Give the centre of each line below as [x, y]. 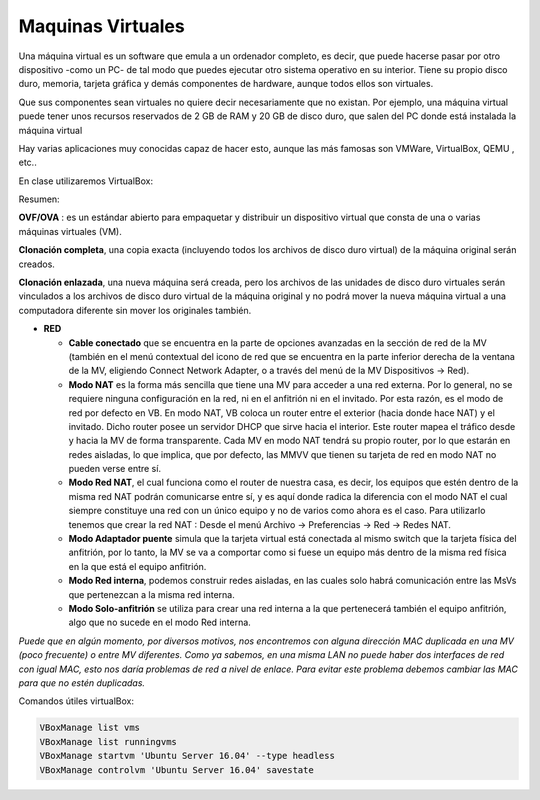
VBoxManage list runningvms [108, 741]
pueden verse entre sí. [115, 469]
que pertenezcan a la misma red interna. [151, 594]
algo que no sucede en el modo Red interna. [160, 622]
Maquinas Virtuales [101, 26]
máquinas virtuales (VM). [70, 231]
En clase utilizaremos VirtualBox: [86, 181]
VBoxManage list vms [89, 728]
